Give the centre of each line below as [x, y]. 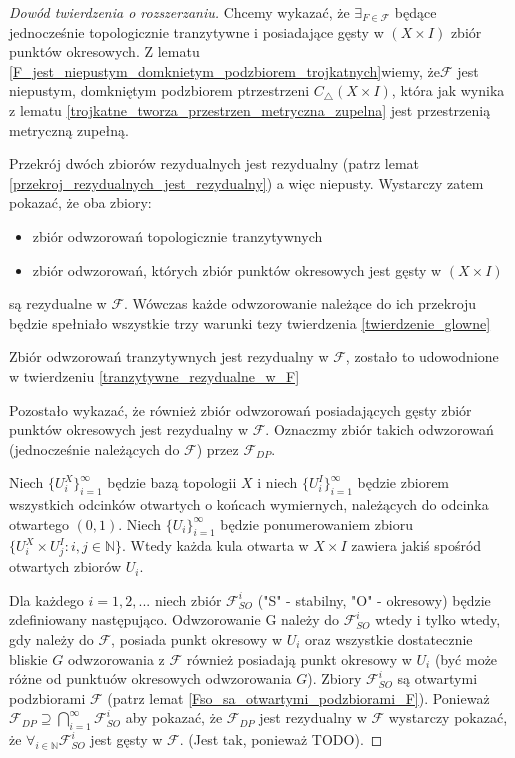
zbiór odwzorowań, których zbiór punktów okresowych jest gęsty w [237, 269]
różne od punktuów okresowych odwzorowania [150, 678]
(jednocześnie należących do [94, 448]
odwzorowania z [116, 658]
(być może [466, 658]
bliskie [28, 658]
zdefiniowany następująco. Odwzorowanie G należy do [174, 619]
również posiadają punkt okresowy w [299, 658]
